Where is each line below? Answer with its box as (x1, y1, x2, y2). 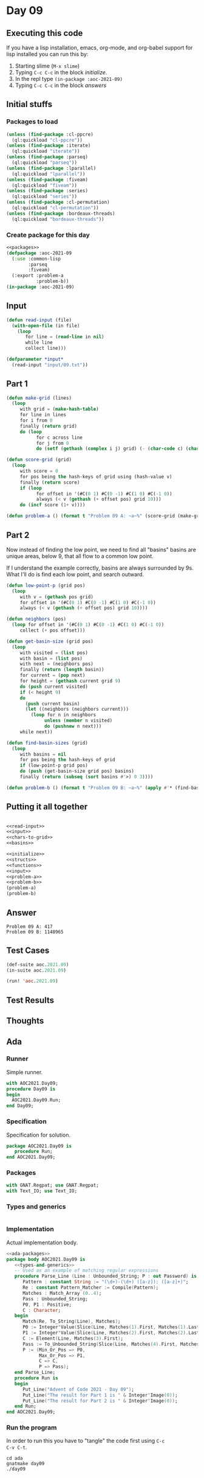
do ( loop (19, 428, 42, 435)
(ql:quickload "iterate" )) (12, 148, 80, 155)
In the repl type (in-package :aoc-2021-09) (15, 75, 123, 82)
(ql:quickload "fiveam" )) (12, 182, 78, 189)
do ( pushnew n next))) (44, 723, 102, 730)
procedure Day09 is (6, 1086, 56, 1092)
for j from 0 (36, 440, 69, 446)
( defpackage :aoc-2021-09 (6, 250, 72, 256)
